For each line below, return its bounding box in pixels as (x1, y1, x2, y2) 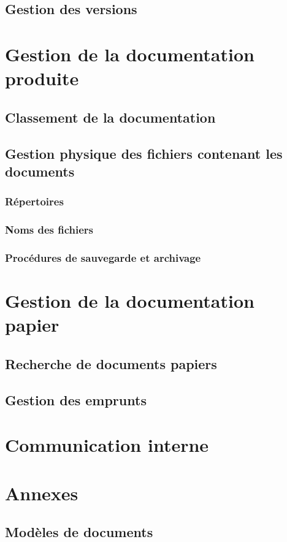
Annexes (5, 480, 78, 505)
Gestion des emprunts (5, 390, 147, 409)
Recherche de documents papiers (5, 354, 217, 373)
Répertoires (5, 194, 64, 209)
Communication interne (5, 432, 209, 457)
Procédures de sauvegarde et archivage (5, 250, 201, 265)
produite (5, 66, 79, 91)
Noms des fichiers (5, 222, 94, 237)
